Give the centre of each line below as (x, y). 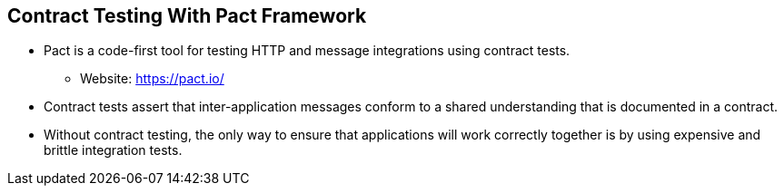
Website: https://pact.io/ (152, 79)
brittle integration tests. (113, 150)
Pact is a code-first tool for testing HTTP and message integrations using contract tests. (307, 51)
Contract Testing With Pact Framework (187, 16)
